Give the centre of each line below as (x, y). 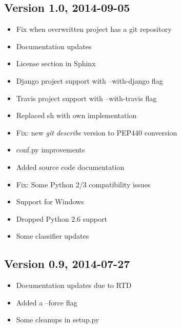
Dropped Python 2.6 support (62, 218)
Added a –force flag (47, 302)
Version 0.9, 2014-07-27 (67, 264)
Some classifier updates (53, 236)
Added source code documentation (70, 167)
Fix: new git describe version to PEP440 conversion (97, 132)
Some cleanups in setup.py (58, 320)
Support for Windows (50, 201)
